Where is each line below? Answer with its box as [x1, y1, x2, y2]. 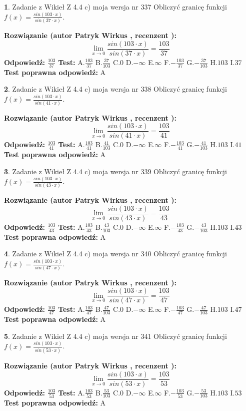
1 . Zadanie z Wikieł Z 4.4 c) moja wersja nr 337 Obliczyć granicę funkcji [4, 2, 227, 12]
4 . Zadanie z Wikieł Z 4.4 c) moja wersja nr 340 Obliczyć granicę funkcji [4, 248, 227, 259]
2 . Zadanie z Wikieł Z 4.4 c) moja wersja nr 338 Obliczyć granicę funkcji [4, 84, 227, 94]
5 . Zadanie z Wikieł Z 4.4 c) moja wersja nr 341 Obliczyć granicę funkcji [4, 330, 227, 341]
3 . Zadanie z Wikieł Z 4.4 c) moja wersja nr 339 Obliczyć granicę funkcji [4, 166, 227, 176]
